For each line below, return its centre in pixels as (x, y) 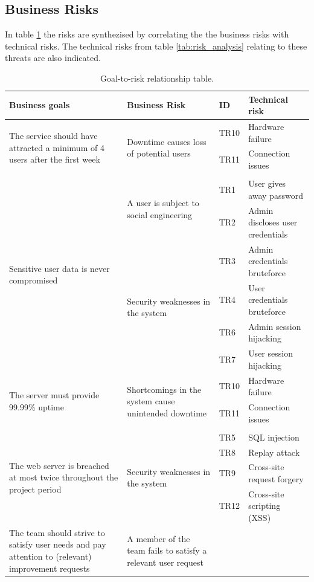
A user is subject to (163, 203)
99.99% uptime (37, 406)
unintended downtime (167, 412)
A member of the (159, 538)
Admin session (275, 326)
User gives (267, 183)
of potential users (159, 153)
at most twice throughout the (64, 477)
